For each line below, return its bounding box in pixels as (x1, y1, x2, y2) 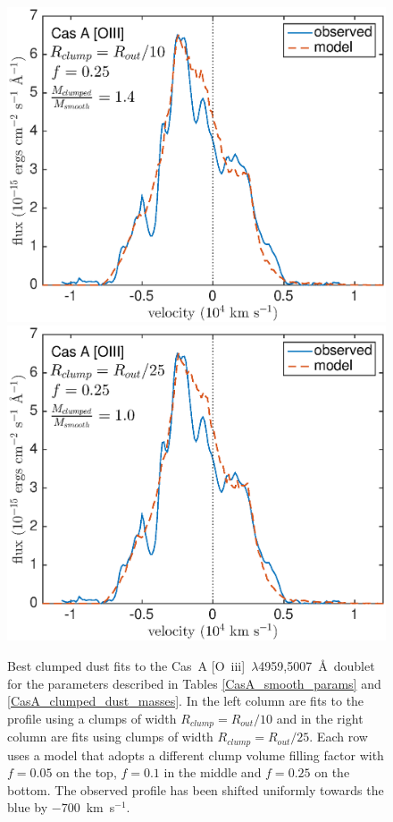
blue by (7, 798, 48, 817)
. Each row (309, 727, 368, 746)
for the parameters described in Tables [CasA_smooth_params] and (7, 674, 381, 692)
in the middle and (163, 763, 262, 782)
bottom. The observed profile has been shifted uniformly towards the (7, 780, 384, 799)
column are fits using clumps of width (7, 727, 213, 746)
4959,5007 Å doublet (258, 656, 375, 674)
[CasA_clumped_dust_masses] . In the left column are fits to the (7, 691, 364, 710)
